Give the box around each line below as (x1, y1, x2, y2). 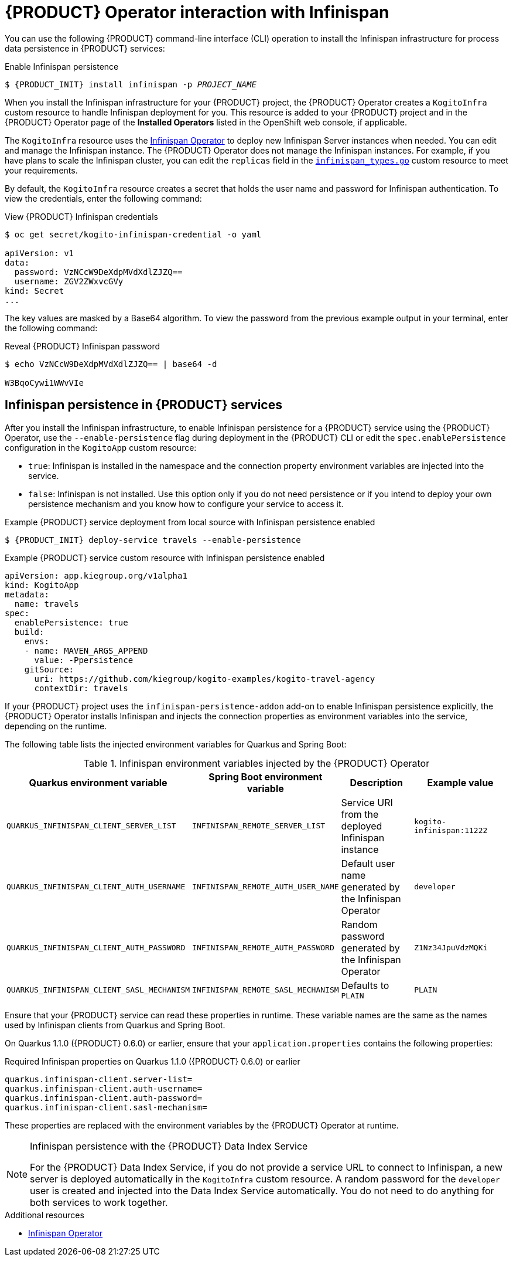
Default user (341, 857, 395, 869)
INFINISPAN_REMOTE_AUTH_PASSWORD (192, 943, 334, 953)
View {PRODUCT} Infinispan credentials (5, 211, 158, 222)
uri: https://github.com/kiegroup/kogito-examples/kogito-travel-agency (34, 674, 375, 684)
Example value (427, 776, 494, 788)
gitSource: (24, 664, 74, 674)
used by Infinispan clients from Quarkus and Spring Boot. (5, 1019, 225, 1030)
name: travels (14, 599, 79, 609)
